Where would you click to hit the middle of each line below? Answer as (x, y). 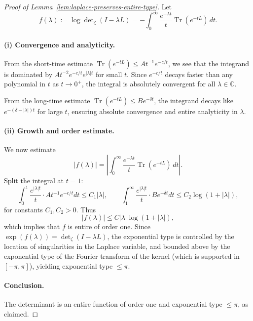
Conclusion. (24, 285)
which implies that (32, 226)
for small (109, 74)
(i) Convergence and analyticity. (60, 44)
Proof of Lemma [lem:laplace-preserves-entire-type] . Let (88, 6)
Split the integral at (34, 180)
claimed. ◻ (21, 313)
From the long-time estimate (47, 100)
